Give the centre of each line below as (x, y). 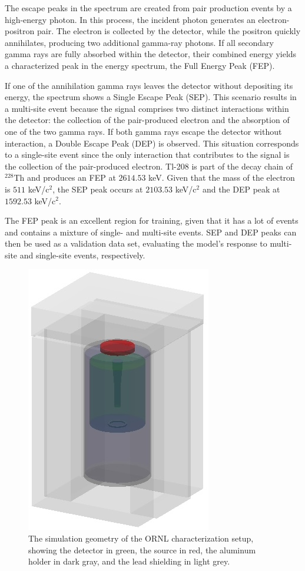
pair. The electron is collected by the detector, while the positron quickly (169, 31)
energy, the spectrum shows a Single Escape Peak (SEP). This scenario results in (151, 97)
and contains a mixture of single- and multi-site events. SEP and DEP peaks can (151, 232)
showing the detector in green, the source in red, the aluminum (142, 550)
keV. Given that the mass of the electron (222, 177)
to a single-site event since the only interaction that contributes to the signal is (147, 155)
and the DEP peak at (241, 189)
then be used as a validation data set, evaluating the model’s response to (136, 243)
